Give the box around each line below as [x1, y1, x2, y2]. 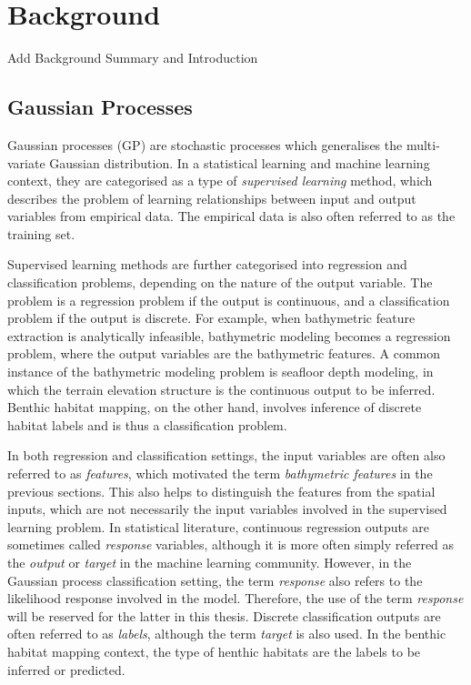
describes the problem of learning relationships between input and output [7, 188, 416, 207]
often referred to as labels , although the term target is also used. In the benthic [7, 624, 446, 643]
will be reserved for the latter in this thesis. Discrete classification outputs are [7, 606, 441, 625]
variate [7, 153, 45, 172]
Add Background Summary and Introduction [7, 48, 258, 67]
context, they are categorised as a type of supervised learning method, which [7, 171, 433, 190]
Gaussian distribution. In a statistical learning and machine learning [49, 153, 430, 172]
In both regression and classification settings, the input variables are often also [7, 446, 446, 465]
